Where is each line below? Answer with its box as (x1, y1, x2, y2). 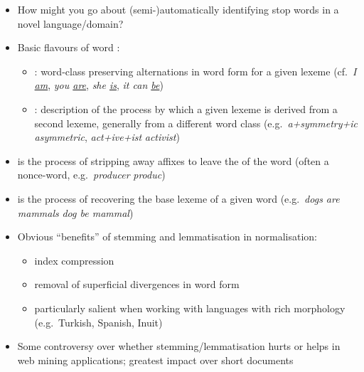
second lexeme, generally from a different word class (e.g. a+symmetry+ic (34, 115, 358, 130)
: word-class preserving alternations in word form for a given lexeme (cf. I (34, 63, 357, 78)
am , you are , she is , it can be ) (34, 78, 164, 92)
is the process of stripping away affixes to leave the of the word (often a (17, 153, 329, 168)
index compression (34, 253, 114, 267)
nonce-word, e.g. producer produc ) (17, 167, 166, 182)
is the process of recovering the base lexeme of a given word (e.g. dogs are (17, 191, 340, 206)
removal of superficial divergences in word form (34, 277, 240, 292)
